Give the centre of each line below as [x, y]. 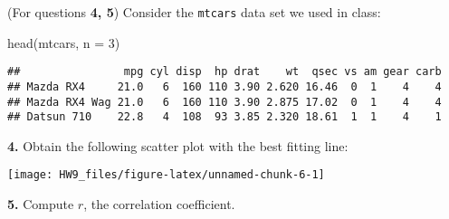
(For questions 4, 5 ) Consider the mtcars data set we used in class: [194, 12]
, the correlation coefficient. [159, 204]
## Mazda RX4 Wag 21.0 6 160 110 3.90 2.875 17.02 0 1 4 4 [224, 102]
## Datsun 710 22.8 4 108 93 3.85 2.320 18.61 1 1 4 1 [224, 117]
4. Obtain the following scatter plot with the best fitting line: [178, 145]
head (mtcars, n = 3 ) [64, 42]
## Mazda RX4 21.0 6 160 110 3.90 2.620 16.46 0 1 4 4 [224, 86]
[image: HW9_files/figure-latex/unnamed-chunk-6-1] [166, 175]
